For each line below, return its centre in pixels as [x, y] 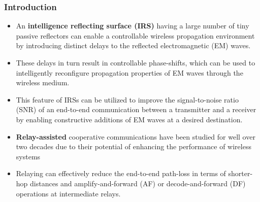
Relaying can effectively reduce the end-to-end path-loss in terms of [121, 173]
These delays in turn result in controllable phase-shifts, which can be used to [136, 62]
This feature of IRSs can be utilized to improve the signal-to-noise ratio [127, 99]
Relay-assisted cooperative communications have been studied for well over [136, 136]
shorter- [240, 173]
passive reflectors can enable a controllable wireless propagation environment [135, 35]
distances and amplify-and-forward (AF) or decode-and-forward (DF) [138, 183]
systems [28, 156]
